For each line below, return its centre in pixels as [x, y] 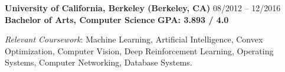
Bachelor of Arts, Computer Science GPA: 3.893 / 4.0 [117, 19]
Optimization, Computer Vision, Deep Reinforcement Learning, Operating [139, 50]
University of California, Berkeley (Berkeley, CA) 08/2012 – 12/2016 [143, 8]
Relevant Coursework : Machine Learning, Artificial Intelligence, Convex [134, 39]
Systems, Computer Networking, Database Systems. [99, 62]
